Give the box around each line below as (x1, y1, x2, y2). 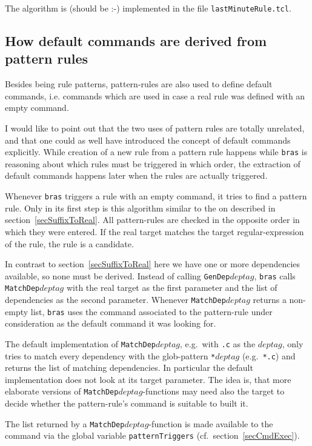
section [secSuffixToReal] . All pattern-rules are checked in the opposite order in (5, 213, 300, 226)
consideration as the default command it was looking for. (5, 317, 216, 330)
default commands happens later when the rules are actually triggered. (5, 169, 268, 182)
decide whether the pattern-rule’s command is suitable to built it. (5, 397, 248, 410)
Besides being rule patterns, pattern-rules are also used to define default (5, 78, 273, 90)
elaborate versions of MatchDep (5, 385, 119, 398)
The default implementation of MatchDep (5, 337, 156, 350)
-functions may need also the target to (142, 385, 285, 398)
